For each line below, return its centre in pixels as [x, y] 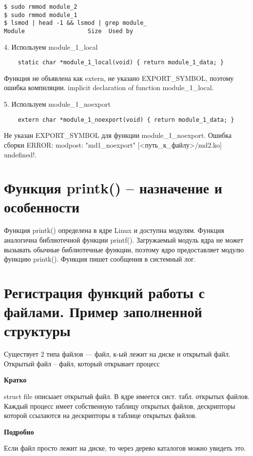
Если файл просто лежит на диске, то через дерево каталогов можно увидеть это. [125, 448]
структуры [37, 331]
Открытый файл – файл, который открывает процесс [82, 363]
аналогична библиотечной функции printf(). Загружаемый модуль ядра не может [124, 240]
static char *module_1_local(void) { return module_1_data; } [121, 63]
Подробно [19, 431]
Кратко [15, 380]
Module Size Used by [68, 31]
